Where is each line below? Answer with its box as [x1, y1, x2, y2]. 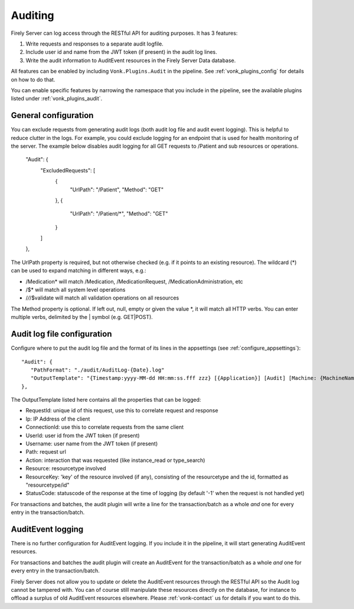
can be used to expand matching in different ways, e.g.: [11, 267, 147, 274]
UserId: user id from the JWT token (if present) [25, 432, 140, 439]
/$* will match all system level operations [25, 286, 126, 294]
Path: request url [25, 448, 66, 455]
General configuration [11, 110, 94, 121]
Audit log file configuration [11, 329, 112, 339]
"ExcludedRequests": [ [40, 167, 96, 174]
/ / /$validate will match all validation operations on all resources [25, 294, 179, 301]
